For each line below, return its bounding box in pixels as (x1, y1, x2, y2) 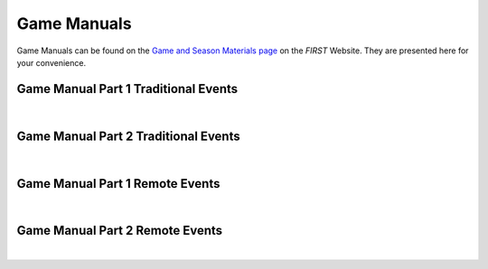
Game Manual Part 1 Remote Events (16, 176, 221, 191)
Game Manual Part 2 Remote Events (16, 223, 223, 238)
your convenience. (16, 57, 86, 68)
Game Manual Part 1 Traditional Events (16, 81, 239, 97)
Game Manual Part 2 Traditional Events (16, 128, 240, 144)
